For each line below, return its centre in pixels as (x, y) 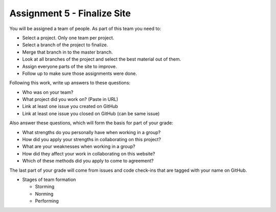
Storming (45, 187)
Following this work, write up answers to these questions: (70, 83)
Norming (44, 194)
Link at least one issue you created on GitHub (70, 107)
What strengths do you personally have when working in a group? (91, 132)
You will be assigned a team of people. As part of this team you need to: (85, 29)
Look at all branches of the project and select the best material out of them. (102, 59)
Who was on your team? (48, 92)
